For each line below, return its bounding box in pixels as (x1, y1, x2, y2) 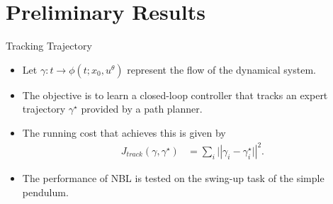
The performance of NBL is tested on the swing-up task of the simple (22, 171, 324, 186)
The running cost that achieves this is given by (22, 125, 226, 140)
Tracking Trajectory (6, 38, 92, 53)
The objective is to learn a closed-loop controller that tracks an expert (22, 87, 328, 102)
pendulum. (22, 184, 69, 199)
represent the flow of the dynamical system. (127, 62, 316, 76)
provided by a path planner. (81, 101, 203, 116)
